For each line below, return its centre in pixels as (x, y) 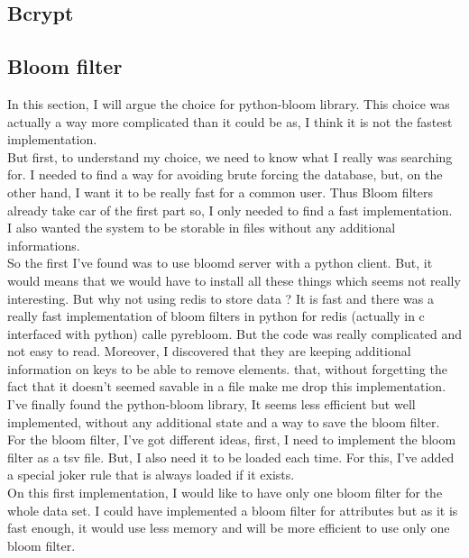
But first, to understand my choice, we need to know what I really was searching (230, 156)
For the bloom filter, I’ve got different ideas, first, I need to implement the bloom (232, 439)
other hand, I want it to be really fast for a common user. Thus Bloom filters (221, 192)
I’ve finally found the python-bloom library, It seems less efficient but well (212, 404)
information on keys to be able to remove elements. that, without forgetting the (227, 368)
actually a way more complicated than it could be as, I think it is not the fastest (230, 121)
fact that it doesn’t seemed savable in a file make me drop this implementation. (227, 386)
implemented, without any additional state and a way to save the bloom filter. (224, 421)
